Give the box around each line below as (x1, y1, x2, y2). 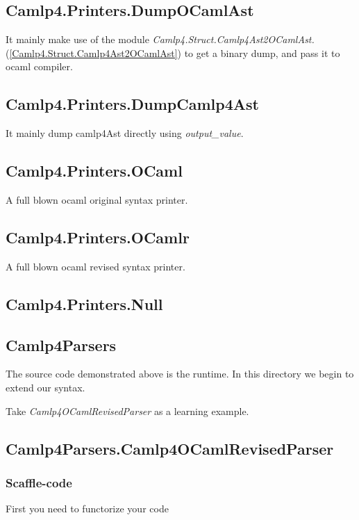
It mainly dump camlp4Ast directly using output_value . (6, 126, 244, 140)
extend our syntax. (6, 380, 85, 394)
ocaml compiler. (6, 59, 73, 74)
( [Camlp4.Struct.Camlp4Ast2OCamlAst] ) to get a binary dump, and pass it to (6, 45, 340, 60)
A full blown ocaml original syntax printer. (6, 192, 188, 206)
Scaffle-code (6, 473, 72, 491)
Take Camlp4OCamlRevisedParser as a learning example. (6, 403, 249, 418)
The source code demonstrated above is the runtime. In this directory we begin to (6, 366, 354, 381)
